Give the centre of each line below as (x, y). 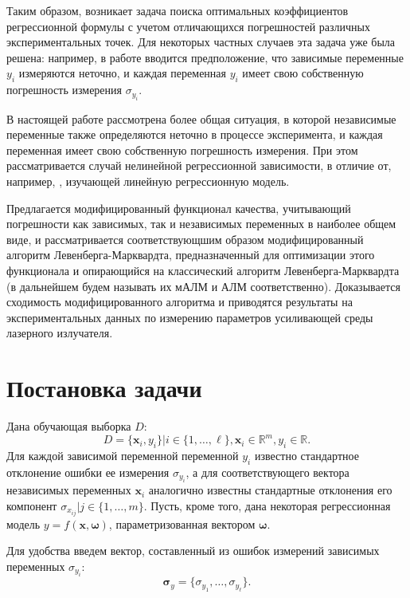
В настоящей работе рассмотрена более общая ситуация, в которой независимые (201, 118)
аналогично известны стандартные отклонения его (270, 490)
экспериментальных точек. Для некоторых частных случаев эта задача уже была (201, 42)
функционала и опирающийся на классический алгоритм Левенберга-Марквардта (203, 270)
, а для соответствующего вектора (267, 472)
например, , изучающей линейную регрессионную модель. (148, 181)
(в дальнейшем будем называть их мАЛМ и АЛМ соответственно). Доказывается (203, 286)
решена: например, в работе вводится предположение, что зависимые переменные (205, 57)
